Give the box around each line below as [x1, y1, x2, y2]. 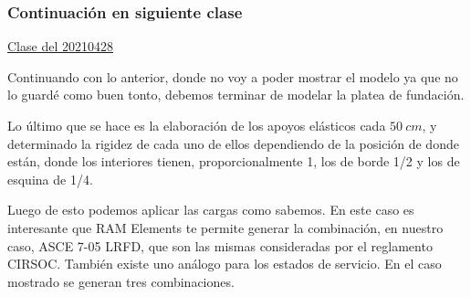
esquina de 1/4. [7, 169, 93, 188]
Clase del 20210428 [7, 37, 113, 56]
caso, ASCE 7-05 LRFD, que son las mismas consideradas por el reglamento [7, 236, 433, 255]
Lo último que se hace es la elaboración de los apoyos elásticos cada [7, 116, 386, 134]
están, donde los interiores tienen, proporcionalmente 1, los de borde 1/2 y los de [7, 152, 460, 171]
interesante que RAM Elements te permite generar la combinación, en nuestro [7, 217, 444, 237]
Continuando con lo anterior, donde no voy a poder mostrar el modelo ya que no [7, 67, 458, 86]
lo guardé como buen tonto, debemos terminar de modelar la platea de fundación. [7, 85, 465, 104]
